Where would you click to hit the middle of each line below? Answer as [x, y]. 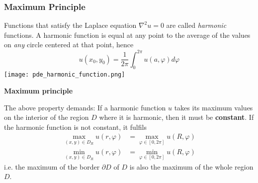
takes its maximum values [214, 107]
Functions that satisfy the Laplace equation [70, 25]
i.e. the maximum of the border [52, 166]
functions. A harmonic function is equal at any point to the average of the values [127, 35]
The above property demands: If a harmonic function [85, 107]
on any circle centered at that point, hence [69, 45]
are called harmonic [196, 25]
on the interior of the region [46, 117]
